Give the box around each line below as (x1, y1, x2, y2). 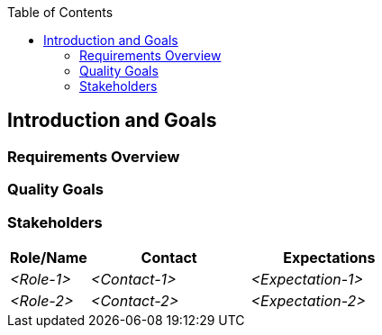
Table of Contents (7, 5, 114, 20)
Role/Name (10, 248, 87, 267)
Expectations (283, 248, 376, 267)
